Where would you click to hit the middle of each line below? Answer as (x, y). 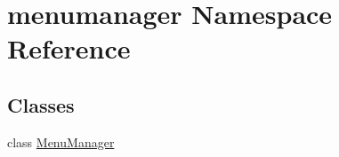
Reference (69, 48)
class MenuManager (61, 141)
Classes (41, 104)
